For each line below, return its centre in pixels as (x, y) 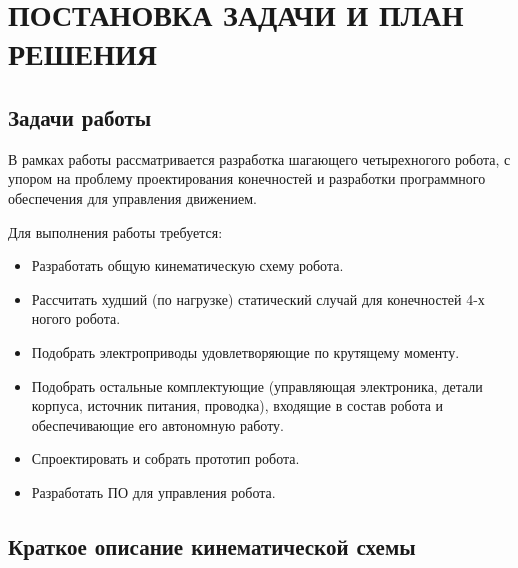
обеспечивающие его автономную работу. (158, 424)
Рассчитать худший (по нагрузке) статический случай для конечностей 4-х (258, 298)
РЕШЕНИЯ (82, 53)
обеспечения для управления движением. (132, 197)
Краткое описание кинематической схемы (212, 545)
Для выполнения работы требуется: (115, 231)
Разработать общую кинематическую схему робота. (187, 265)
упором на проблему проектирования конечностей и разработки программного (247, 178)
